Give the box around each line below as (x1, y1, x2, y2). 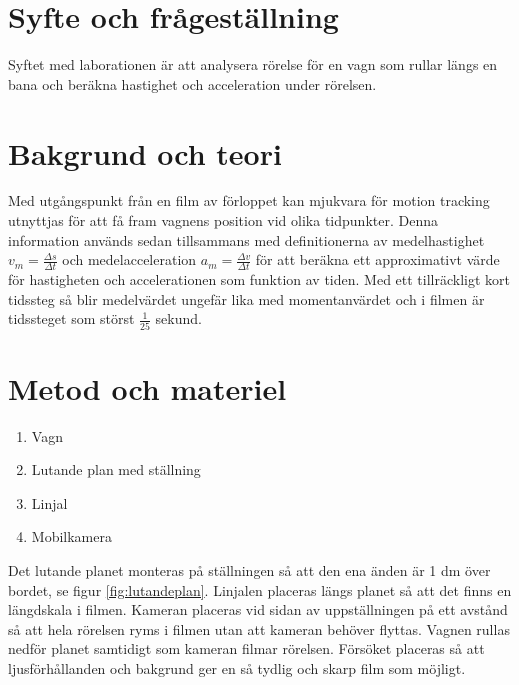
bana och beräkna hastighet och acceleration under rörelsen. (8, 73, 377, 94)
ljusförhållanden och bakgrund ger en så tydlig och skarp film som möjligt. (8, 658, 466, 679)
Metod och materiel (8, 367, 287, 408)
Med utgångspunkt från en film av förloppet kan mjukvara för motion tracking (8, 190, 490, 211)
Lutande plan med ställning (31, 459, 201, 480)
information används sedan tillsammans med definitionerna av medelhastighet (8, 229, 485, 250)
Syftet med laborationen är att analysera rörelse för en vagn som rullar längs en (8, 54, 498, 75)
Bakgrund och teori (8, 132, 282, 173)
